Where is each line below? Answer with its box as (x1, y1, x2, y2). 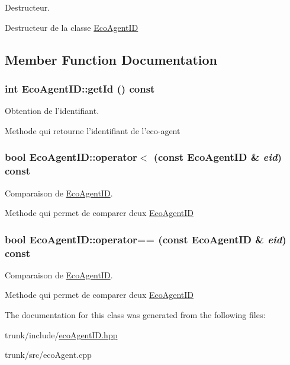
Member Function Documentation (5, 50, 218, 68)
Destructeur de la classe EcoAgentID (5, 21, 138, 33)
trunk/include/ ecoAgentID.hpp (5, 328, 118, 341)
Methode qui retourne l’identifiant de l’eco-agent (5, 124, 181, 137)
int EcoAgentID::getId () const (5, 81, 155, 96)
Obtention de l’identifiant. (5, 104, 99, 117)
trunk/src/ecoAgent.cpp (5, 348, 92, 361)
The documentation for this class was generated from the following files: (5, 309, 266, 321)
